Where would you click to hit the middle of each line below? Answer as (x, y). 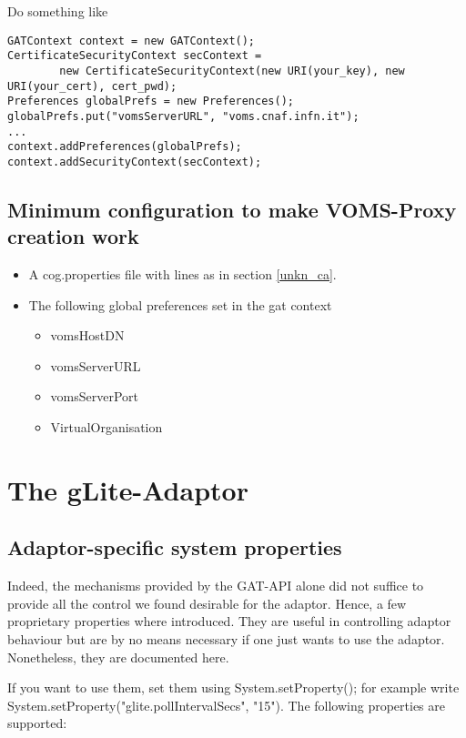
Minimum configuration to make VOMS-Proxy (232, 209)
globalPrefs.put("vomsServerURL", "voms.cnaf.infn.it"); (183, 116)
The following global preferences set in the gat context (180, 304)
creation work (73, 236)
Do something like (58, 11)
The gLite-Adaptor (128, 489)
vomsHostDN (87, 335)
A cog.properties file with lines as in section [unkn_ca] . (182, 274)
